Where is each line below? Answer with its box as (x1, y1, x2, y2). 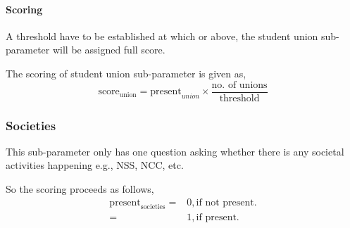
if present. (196, 213, 239, 223)
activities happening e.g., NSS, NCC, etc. (6, 158, 184, 172)
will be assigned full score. (52, 42, 165, 57)
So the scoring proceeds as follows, (6, 182, 154, 196)
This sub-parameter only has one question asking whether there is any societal (6, 144, 344, 158)
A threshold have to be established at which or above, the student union (6, 28, 318, 43)
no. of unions (211, 80, 268, 90)
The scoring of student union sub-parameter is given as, (6, 65, 246, 80)
